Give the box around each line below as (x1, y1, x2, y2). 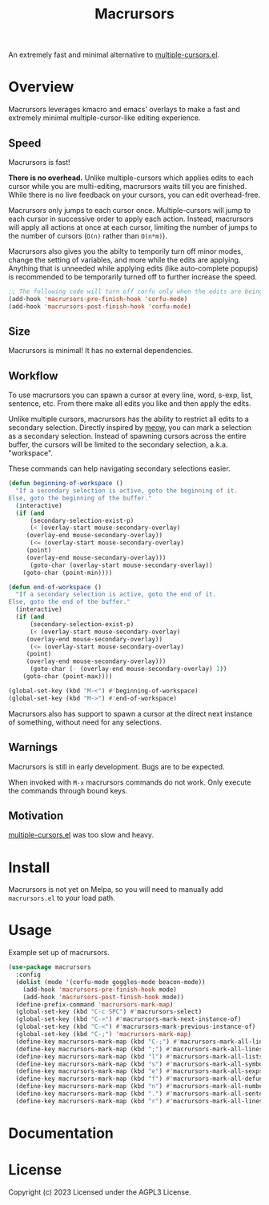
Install (8, 858, 50, 877)
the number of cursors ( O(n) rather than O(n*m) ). (8, 231, 168, 240)
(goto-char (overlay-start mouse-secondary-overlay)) (29, 561, 214, 569)
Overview (8, 78, 74, 96)
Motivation (8, 809, 64, 822)
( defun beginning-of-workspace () (8, 480, 124, 488)
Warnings (8, 741, 58, 754)
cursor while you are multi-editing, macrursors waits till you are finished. (8, 181, 247, 191)
